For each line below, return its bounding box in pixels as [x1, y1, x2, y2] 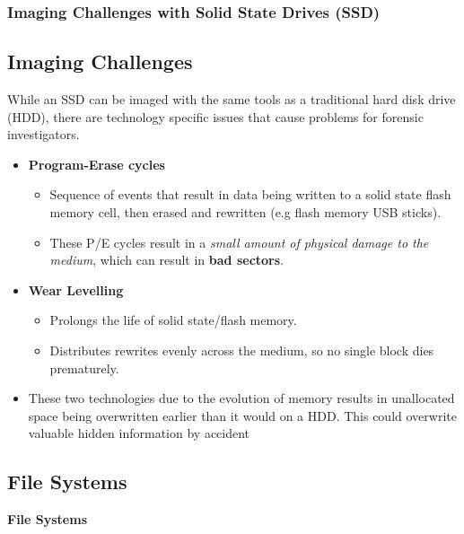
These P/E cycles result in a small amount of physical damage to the [49, 232, 429, 251]
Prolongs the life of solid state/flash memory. [49, 311, 297, 329]
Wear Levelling [28, 280, 124, 299]
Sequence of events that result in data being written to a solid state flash [49, 185, 451, 204]
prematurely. [49, 358, 119, 377]
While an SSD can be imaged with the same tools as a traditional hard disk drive [7, 90, 456, 109]
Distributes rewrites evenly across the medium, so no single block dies [49, 340, 434, 359]
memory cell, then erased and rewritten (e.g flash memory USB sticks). [49, 203, 442, 222]
